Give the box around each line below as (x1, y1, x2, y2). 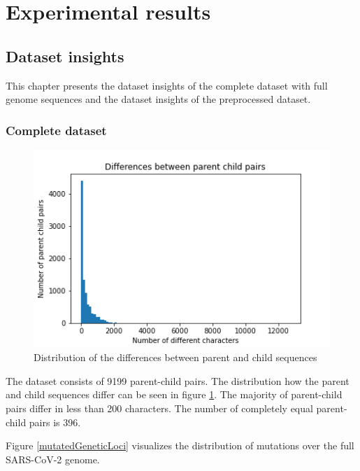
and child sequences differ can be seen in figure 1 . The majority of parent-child (6, 387, 343, 402)
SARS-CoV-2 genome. (6, 451, 100, 466)
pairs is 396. (29, 414, 81, 429)
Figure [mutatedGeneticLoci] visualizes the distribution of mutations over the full (6, 438, 354, 453)
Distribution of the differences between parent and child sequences (34, 350, 317, 365)
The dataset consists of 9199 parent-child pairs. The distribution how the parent (6, 373, 350, 388)
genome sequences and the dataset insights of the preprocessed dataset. (6, 92, 311, 106)
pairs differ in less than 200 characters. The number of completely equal (6, 401, 313, 416)
